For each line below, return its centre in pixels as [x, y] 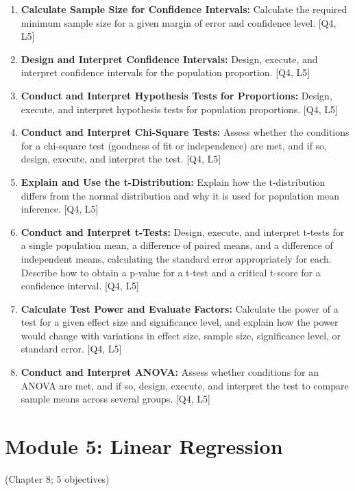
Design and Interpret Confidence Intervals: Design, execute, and [169, 59]
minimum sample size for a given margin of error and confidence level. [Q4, [179, 22]
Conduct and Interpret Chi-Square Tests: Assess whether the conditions [185, 132]
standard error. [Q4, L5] [71, 349]
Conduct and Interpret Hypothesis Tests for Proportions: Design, [176, 95]
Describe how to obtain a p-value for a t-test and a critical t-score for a [171, 272]
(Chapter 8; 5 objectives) [57, 478]
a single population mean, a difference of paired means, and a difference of [177, 245]
